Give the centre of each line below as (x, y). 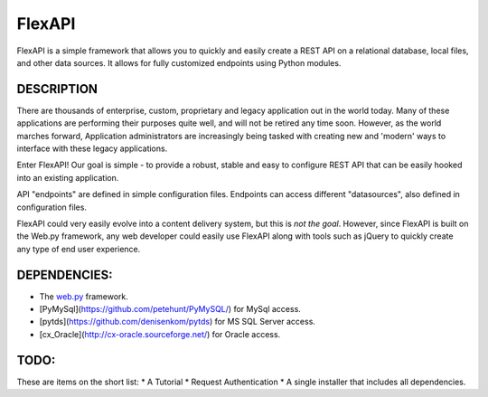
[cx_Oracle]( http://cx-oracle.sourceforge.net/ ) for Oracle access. (160, 334)
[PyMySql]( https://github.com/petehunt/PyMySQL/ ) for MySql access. (170, 309)
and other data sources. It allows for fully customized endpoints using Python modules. (179, 62)
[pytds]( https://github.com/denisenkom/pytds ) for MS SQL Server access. (178, 322)
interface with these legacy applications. (92, 148)
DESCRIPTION (57, 89)
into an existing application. (68, 177)
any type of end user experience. (79, 249)
